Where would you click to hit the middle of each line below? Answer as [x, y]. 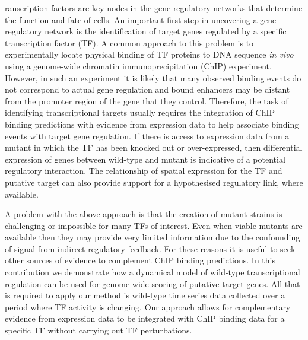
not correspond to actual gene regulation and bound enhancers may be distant [147, 89]
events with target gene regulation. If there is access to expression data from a [147, 136]
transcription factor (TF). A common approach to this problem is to [129, 42]
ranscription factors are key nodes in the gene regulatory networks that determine [154, 8]
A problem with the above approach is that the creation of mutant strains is [144, 214]
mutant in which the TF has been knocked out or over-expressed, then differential [154, 147]
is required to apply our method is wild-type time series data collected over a [145, 295]
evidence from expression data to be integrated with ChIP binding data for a [145, 318]
